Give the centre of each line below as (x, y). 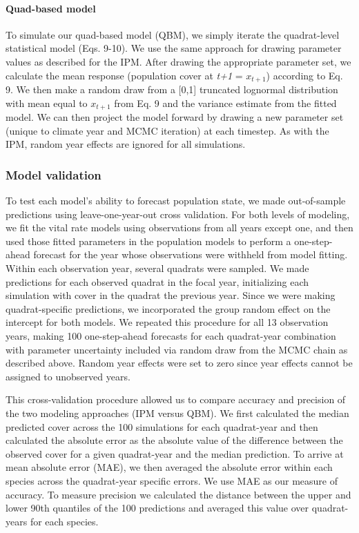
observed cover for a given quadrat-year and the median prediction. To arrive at (175, 453)
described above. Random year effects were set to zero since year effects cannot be (179, 363)
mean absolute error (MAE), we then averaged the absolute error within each (169, 467)
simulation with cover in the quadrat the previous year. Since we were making (171, 295)
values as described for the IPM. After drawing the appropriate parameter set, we (178, 61)
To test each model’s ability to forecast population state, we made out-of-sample (176, 201)
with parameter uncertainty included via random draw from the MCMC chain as (177, 349)
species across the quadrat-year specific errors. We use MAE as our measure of (172, 480)
